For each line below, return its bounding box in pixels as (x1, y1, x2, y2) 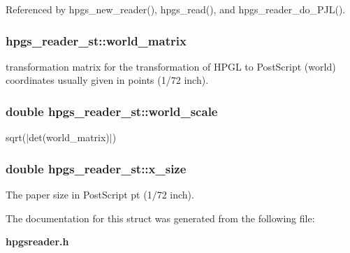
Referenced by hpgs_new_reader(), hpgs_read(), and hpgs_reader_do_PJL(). (6, 2, 346, 16)
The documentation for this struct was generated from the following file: (6, 210, 315, 225)
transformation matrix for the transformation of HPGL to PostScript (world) (6, 59, 336, 73)
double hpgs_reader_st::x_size (6, 159, 187, 177)
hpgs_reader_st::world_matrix (6, 31, 187, 49)
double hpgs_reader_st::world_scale (6, 102, 218, 120)
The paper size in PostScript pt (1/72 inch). (6, 187, 194, 202)
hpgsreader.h (6, 234, 69, 249)
